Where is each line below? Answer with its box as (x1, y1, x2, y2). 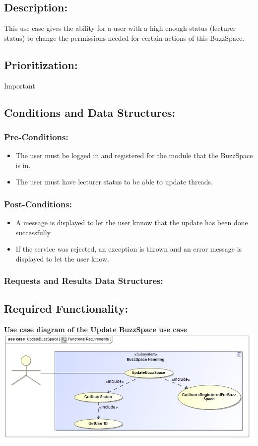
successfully (15, 227, 51, 237)
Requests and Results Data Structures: (4, 274, 163, 287)
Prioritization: (4, 57, 78, 72)
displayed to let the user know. (15, 253, 109, 264)
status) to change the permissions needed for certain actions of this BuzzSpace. (4, 32, 245, 43)
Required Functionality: (4, 300, 129, 316)
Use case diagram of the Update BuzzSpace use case (4, 324, 187, 334)
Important (4, 80, 35, 90)
